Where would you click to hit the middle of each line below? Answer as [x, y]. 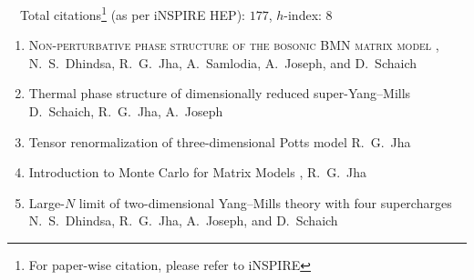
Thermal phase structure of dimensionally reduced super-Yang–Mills [220, 93]
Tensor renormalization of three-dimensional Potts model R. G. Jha [220, 141]
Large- [46, 202]
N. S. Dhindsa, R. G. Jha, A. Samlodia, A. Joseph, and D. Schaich [222, 62]
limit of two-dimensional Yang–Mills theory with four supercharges [265, 202]
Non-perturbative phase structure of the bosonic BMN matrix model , [234, 45]
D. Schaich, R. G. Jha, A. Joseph [126, 111]
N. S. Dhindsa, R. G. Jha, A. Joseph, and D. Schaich [183, 220]
